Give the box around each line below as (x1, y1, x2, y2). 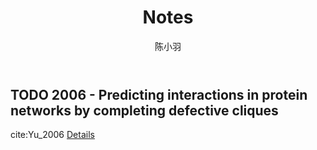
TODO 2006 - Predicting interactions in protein (10, 86, 308, 103)
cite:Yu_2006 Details (10, 129, 95, 141)
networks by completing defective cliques (10, 102, 279, 119)
